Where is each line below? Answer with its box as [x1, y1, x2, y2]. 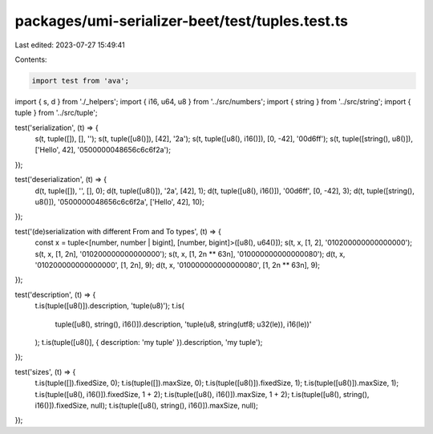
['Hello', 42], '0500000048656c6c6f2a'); [34, 145, 172, 155]
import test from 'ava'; [31, 76, 130, 85]
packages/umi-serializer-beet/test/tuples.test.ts [14, 12, 349, 30]
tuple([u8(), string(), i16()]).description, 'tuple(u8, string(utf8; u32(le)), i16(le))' [55, 319, 312, 329]
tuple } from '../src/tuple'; [14, 108, 98, 118]
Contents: [14, 55, 47, 64]
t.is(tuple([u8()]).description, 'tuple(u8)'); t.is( [34, 301, 184, 310]
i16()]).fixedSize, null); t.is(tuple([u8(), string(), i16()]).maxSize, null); [34, 400, 258, 410]
